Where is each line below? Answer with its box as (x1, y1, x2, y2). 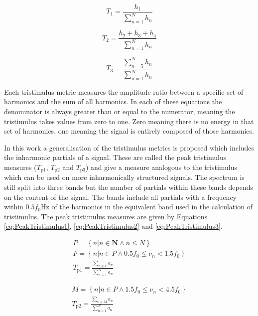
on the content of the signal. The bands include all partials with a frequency (4, 191, 237, 202)
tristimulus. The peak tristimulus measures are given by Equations (4, 211, 208, 221)
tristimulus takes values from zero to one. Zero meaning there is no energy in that (4, 116, 254, 126)
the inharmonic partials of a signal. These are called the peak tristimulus (4, 152, 227, 162)
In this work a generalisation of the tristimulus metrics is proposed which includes (4, 142, 255, 153)
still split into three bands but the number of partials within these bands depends (4, 182, 254, 192)
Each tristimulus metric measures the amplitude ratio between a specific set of (4, 86, 244, 97)
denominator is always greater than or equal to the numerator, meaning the (4, 106, 235, 117)
